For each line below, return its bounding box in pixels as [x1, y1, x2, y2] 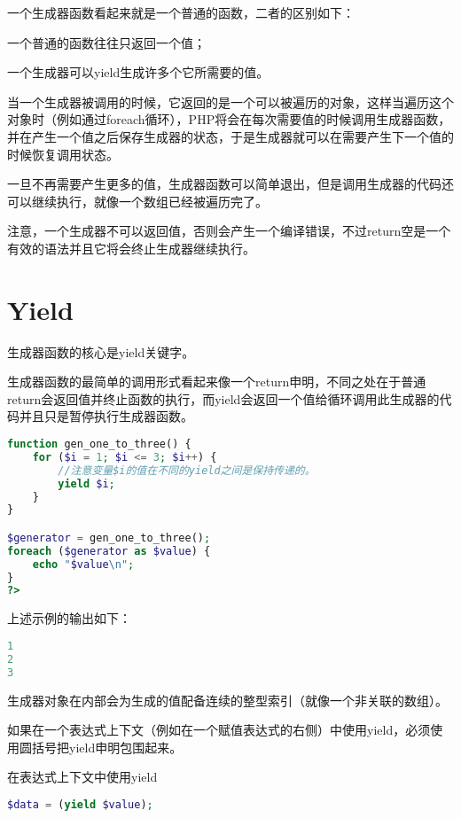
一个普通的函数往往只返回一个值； [7, 33, 206, 51]
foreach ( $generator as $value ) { [7, 544, 211, 557]
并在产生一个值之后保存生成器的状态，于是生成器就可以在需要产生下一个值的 [7, 127, 454, 145]
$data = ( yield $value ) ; [7, 798, 153, 811]
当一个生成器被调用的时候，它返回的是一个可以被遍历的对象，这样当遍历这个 [7, 92, 454, 111]
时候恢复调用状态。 [7, 144, 119, 163]
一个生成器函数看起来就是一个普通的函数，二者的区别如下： [7, 4, 355, 21]
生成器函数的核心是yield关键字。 [7, 342, 195, 361]
